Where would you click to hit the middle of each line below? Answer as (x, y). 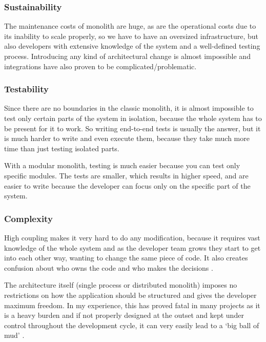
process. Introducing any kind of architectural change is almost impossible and (127, 56)
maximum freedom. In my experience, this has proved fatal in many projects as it (132, 305)
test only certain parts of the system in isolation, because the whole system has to (133, 118)
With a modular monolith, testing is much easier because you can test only (122, 165)
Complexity (28, 218)
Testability (26, 89)
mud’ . (14, 335)
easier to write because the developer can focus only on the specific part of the (127, 185)
